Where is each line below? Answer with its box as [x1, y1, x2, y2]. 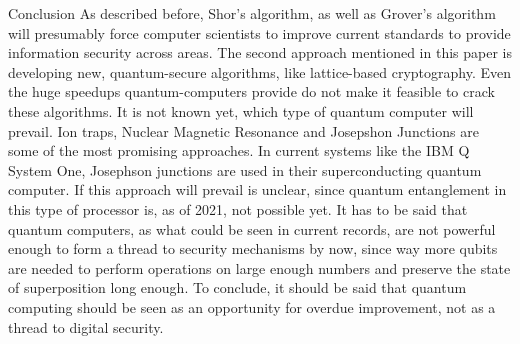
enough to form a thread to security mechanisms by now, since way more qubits [8, 238, 498, 259]
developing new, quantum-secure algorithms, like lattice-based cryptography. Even [8, 61, 512, 82]
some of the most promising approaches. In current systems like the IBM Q [8, 140, 470, 161]
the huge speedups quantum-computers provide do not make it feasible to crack [8, 81, 495, 102]
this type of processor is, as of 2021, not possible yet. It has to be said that [8, 198, 468, 219]
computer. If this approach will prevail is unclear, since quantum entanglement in [8, 179, 507, 200]
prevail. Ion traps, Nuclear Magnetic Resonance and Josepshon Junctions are [8, 120, 479, 141]
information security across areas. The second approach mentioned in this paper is [8, 42, 512, 63]
